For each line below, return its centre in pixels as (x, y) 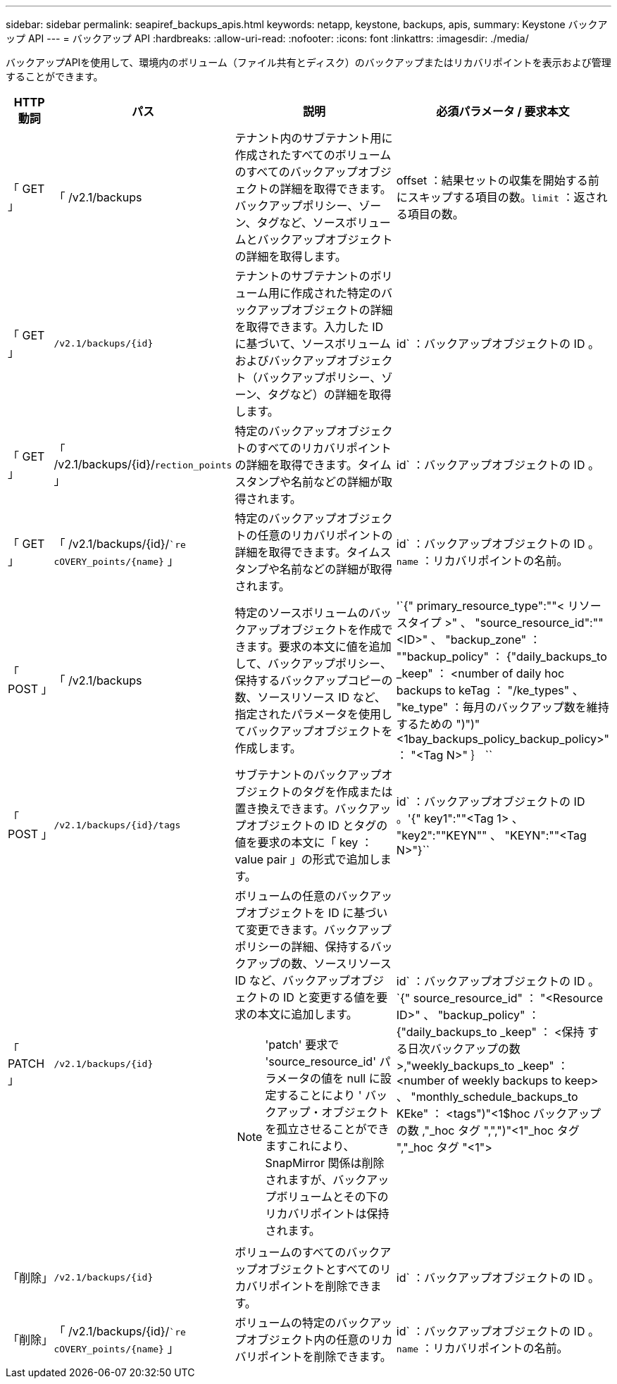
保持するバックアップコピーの (314, 680)
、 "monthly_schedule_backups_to (487, 1097)
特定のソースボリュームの (302, 613)
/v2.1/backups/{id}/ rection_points (143, 464)
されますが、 (299, 1180)
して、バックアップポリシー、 (313, 663)
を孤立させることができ (327, 1129)
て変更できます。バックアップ (313, 930)
